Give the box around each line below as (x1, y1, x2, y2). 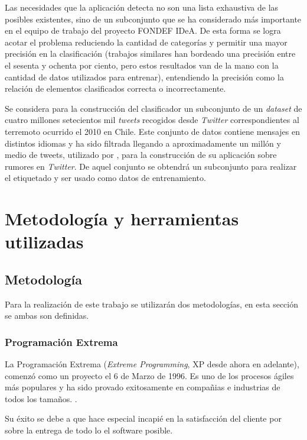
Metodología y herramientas (5, 206, 239, 231)
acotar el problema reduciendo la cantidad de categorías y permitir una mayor (5, 35, 288, 48)
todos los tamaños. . (5, 392, 77, 405)
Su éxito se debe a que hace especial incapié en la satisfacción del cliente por (5, 412, 282, 425)
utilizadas (5, 229, 84, 254)
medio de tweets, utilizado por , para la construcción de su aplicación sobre (5, 148, 277, 161)
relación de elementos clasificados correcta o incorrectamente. (5, 82, 226, 95)
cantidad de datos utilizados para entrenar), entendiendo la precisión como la (5, 70, 284, 83)
